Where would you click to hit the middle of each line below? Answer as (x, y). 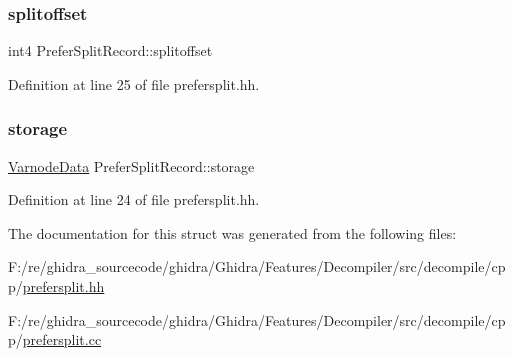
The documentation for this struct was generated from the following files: (232, 232)
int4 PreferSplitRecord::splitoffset (110, 50)
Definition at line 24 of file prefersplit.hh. (134, 199)
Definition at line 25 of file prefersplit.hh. (134, 83)
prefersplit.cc (62, 339)
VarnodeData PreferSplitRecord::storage (131, 165)
